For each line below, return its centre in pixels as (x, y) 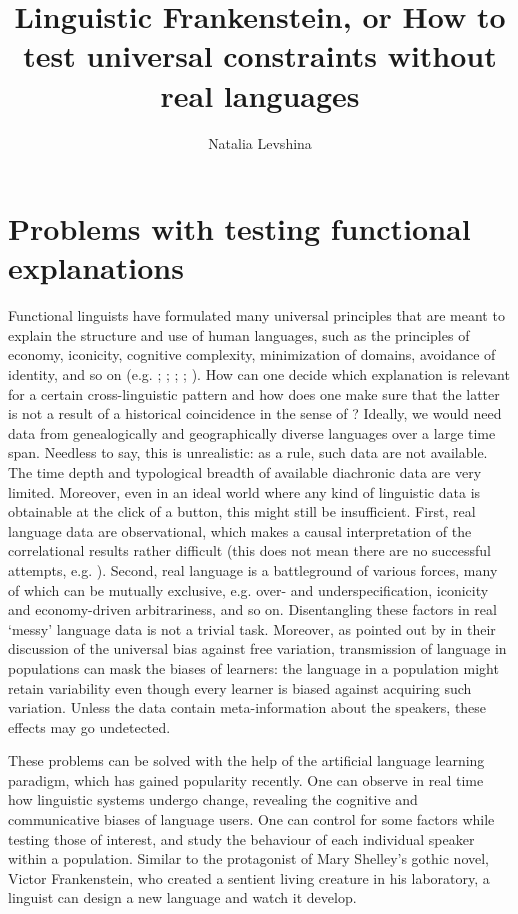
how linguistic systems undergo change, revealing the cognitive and (213, 799)
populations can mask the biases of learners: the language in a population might (253, 667)
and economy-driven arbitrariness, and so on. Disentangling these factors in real (252, 609)
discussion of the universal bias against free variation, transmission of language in (257, 648)
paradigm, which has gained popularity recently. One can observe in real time (246, 779)
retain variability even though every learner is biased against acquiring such (240, 687)
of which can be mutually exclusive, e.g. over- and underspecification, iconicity (248, 589)
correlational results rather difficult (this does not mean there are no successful (250, 550)
